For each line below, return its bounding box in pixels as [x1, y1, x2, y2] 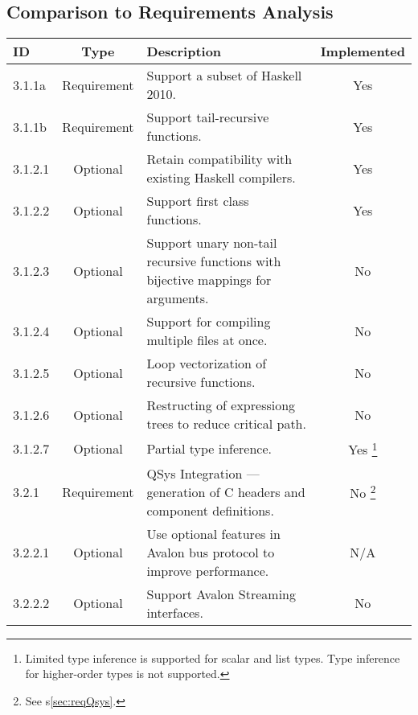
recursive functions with [146, 252, 281, 271]
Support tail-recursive [146, 108, 269, 127]
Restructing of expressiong [146, 396, 296, 415]
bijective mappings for [146, 270, 272, 290]
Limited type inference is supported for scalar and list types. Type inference [25, 649, 400, 666]
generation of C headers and [146, 482, 305, 501]
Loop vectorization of [146, 354, 267, 373]
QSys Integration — [146, 463, 260, 483]
